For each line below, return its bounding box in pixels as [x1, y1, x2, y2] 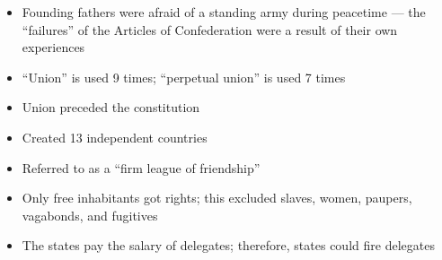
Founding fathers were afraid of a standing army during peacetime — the [22, 3, 426, 21]
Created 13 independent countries [22, 127, 208, 146]
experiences [22, 38, 85, 56]
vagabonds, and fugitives [22, 205, 158, 224]
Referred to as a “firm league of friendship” [22, 158, 261, 177]
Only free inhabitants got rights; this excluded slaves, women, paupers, [22, 188, 412, 207]
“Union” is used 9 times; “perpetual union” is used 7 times [22, 67, 346, 86]
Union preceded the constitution [22, 98, 200, 117]
